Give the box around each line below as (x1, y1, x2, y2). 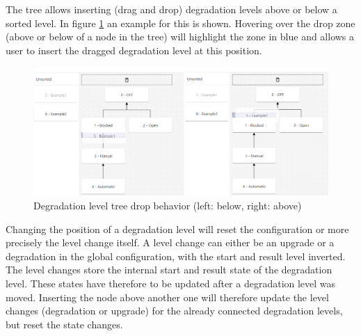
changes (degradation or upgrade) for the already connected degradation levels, (6, 303, 343, 318)
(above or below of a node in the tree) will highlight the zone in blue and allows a (6, 29, 355, 44)
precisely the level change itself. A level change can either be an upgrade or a (6, 235, 335, 250)
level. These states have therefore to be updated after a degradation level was (6, 276, 336, 291)
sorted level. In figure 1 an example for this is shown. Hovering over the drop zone (6, 15, 355, 30)
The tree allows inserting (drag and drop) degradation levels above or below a (6, 2, 337, 16)
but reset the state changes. (6, 317, 123, 331)
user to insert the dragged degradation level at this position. (6, 42, 262, 57)
